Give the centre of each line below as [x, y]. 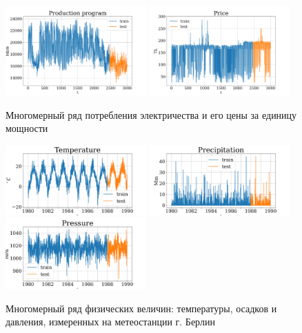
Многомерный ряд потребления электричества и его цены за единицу [151, 114]
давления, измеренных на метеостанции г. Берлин [110, 322]
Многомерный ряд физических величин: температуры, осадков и [141, 308]
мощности [27, 128]
